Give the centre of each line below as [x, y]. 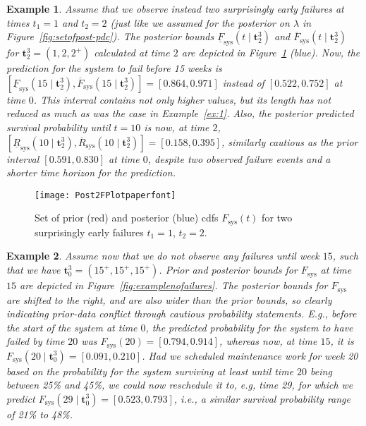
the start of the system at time [72, 327]
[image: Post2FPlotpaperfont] [105, 195]
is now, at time [177, 127]
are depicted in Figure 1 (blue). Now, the [271, 53]
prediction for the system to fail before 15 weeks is [114, 68]
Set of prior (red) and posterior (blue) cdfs [127, 218]
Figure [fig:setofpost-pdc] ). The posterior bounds [110, 36]
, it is [342, 341]
